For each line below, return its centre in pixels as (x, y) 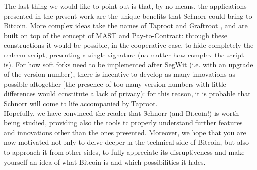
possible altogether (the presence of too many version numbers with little (115, 84)
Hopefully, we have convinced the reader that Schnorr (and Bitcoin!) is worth (122, 113)
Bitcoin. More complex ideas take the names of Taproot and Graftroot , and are (126, 26)
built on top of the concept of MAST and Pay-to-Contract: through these (116, 35)
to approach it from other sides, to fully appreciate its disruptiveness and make (124, 151)
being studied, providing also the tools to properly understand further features (123, 123)
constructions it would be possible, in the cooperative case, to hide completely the (129, 45)
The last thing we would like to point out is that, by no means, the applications (125, 6)
